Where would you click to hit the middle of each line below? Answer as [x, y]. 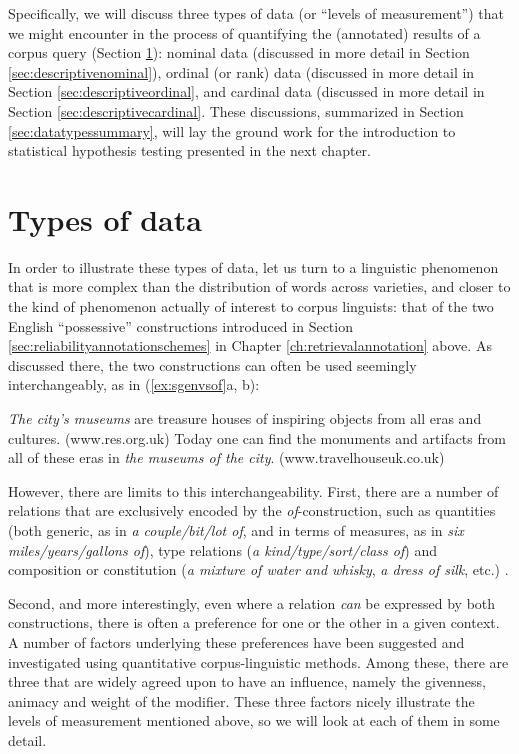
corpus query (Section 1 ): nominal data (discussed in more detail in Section [239, 52]
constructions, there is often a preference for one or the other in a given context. [254, 622]
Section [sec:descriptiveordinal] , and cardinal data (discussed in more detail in [246, 91]
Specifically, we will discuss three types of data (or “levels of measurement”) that [256, 13]
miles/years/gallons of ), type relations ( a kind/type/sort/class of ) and [222, 549]
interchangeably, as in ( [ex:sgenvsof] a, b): [134, 384]
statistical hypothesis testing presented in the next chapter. [189, 150]
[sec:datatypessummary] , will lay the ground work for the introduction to [232, 130]
